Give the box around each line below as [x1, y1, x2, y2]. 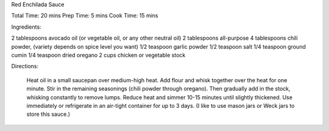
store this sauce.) [26, 110, 70, 118]
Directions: [11, 63, 39, 70]
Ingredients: [11, 23, 42, 30]
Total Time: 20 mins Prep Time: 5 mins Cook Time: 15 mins [11, 12, 158, 19]
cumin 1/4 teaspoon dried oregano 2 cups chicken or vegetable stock [11, 51, 186, 58]
